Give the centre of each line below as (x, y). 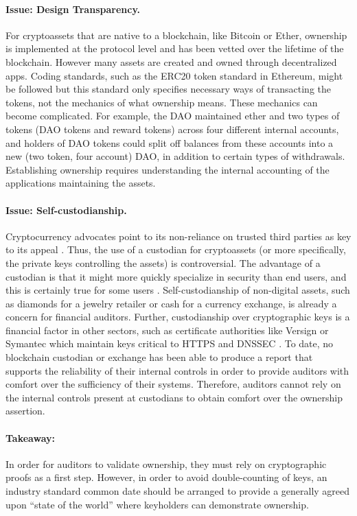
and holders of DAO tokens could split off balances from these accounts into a (170, 142)
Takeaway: (31, 437)
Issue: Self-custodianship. (66, 210)
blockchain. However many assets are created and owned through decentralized (171, 61)
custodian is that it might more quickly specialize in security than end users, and (176, 276)
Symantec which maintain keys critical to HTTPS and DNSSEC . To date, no (170, 343)
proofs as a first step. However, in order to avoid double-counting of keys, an (166, 477)
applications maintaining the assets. (81, 183)
